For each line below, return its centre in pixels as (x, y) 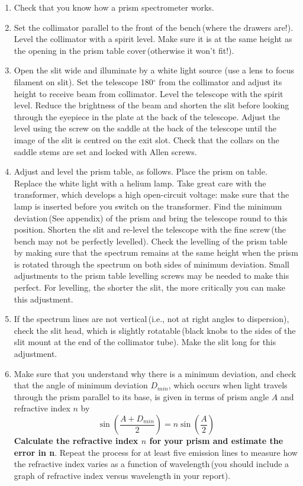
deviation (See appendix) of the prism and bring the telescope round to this (151, 218)
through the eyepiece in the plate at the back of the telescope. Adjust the (147, 116)
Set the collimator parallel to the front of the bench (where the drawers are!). (154, 27)
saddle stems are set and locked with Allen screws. (105, 151)
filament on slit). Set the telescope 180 (83, 81)
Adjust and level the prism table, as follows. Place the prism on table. (141, 171)
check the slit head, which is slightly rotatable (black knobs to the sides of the (155, 330)
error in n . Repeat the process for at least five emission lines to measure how (156, 452)
